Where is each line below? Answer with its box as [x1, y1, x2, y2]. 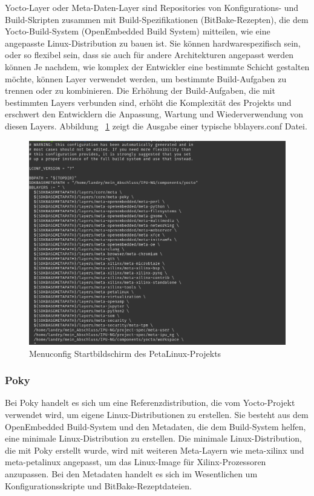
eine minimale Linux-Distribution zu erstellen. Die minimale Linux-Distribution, [5, 432, 302, 445]
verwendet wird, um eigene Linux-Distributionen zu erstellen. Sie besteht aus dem [5, 408, 309, 420]
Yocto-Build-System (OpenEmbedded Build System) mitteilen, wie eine [5, 25, 270, 38]
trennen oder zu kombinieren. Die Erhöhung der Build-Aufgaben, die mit [5, 84, 275, 97]
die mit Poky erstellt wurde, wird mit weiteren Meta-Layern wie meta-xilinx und [5, 443, 304, 456]
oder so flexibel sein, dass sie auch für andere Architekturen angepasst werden [5, 48, 294, 61]
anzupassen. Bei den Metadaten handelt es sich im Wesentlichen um [5, 467, 258, 480]
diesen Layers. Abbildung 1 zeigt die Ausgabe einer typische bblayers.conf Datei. [5, 119, 307, 132]
